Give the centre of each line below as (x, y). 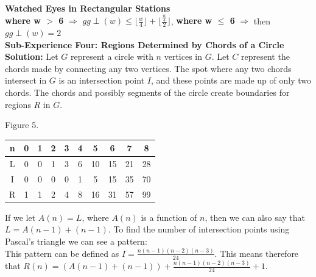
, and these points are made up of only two (231, 80)
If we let (20, 217)
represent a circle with (112, 56)
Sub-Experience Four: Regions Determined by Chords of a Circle (145, 44)
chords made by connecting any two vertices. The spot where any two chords (148, 68)
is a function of (169, 217)
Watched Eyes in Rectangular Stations (88, 8)
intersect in (26, 80)
